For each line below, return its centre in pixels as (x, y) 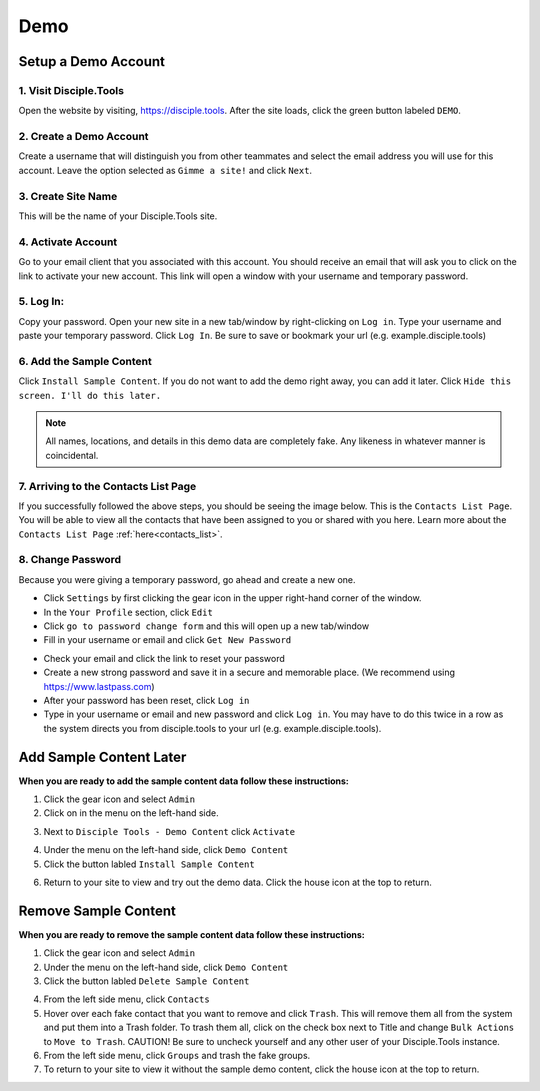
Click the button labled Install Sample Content (149, 864)
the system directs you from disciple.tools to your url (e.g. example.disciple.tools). (212, 728)
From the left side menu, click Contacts (126, 999)
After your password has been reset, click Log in (146, 700)
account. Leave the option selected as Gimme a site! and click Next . (165, 170)
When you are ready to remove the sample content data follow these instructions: (191, 934)
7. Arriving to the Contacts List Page (107, 486)
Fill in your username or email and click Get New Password (167, 640)
